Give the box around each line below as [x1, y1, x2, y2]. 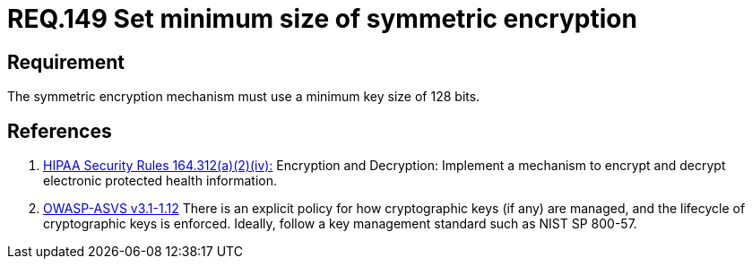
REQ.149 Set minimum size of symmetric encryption [7, 4, 637, 34]
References [7, 119, 112, 142]
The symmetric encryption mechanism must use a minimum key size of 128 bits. [7, 89, 480, 105]
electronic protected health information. [43, 173, 277, 189]
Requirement [7, 50, 125, 73]
